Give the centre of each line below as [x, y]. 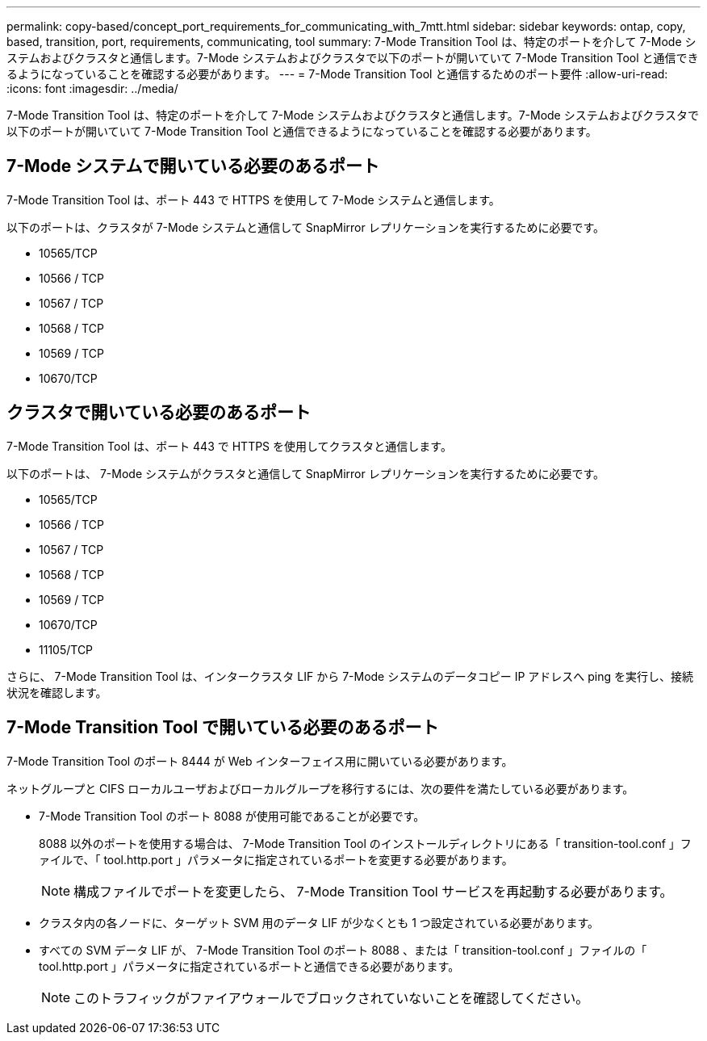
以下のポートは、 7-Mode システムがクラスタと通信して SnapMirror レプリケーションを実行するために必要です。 [306, 473]
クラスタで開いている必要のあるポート [159, 413]
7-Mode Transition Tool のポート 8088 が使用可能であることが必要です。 [232, 816]
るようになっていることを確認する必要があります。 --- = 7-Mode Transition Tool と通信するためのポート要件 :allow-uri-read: [337, 74]
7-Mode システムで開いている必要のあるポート [193, 166]
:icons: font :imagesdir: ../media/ [92, 88]
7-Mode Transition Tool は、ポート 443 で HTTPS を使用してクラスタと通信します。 [229, 446]
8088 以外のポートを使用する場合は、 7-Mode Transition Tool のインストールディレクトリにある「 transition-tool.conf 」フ [365, 843]
